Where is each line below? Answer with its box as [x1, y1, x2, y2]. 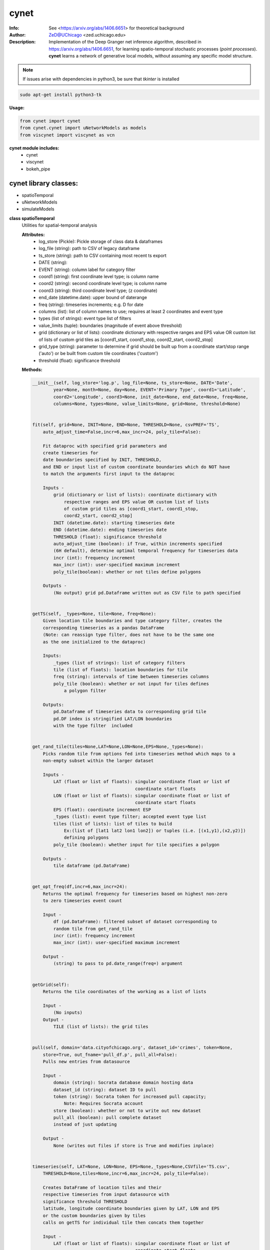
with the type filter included [53, 723, 132, 728]
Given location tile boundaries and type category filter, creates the [42, 618, 222, 623]
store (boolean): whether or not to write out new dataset [53, 1107, 201, 1113]
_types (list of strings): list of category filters [53, 660, 185, 665]
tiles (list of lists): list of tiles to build [53, 820, 172, 826]
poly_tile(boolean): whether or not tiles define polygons [53, 569, 201, 574]
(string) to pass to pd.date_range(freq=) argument [53, 960, 183, 966]
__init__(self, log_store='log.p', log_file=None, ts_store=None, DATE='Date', [32, 380, 233, 386]
